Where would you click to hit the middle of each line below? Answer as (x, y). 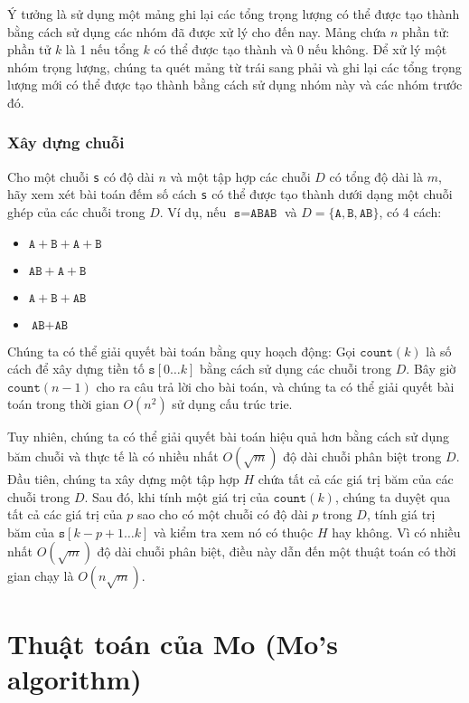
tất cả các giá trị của (65, 514)
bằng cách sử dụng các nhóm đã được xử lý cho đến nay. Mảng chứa (197, 31)
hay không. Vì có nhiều (396, 532)
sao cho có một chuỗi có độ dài (222, 514)
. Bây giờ (431, 369)
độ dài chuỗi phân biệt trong (362, 456)
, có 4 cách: (410, 212)
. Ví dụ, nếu (193, 212)
